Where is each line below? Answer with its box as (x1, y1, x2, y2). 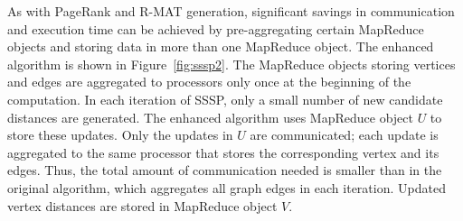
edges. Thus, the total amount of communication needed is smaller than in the (7, 161, 442, 180)
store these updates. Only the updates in (7, 125, 233, 144)
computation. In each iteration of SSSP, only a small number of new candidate (7, 89, 443, 108)
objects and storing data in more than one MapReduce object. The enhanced (7, 37, 434, 56)
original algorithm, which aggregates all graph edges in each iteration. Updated (7, 178, 446, 197)
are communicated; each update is (250, 125, 439, 144)
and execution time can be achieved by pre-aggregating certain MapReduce (7, 19, 424, 38)
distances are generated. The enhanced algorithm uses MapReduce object (7, 107, 413, 126)
